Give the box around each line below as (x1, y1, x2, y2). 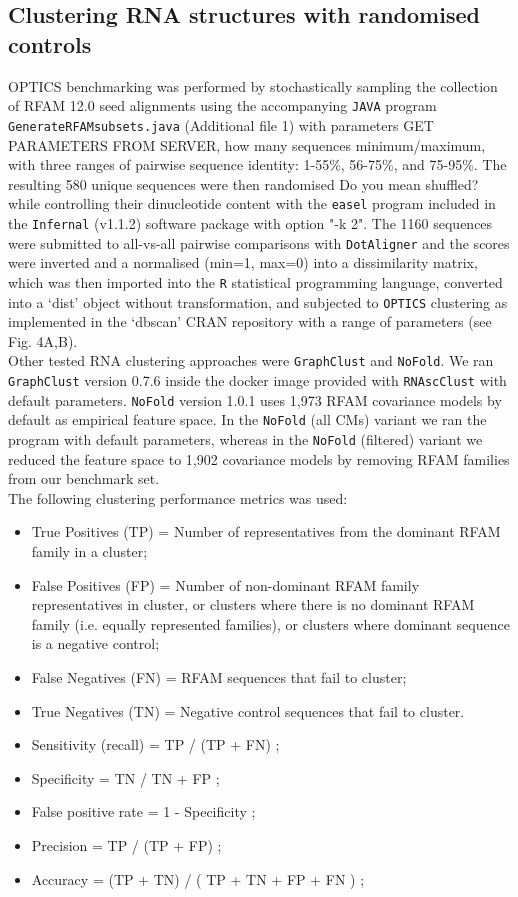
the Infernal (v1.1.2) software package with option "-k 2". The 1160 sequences (8, 212, 493, 233)
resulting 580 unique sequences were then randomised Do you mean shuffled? (8, 173, 479, 194)
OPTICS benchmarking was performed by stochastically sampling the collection (8, 75, 498, 96)
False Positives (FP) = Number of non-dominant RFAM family (31, 574, 420, 595)
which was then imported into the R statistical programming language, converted (8, 271, 503, 292)
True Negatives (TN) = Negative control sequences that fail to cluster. (31, 700, 465, 721)
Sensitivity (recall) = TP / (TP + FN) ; (31, 734, 280, 755)
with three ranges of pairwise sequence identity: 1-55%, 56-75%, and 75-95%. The (8, 154, 507, 175)
